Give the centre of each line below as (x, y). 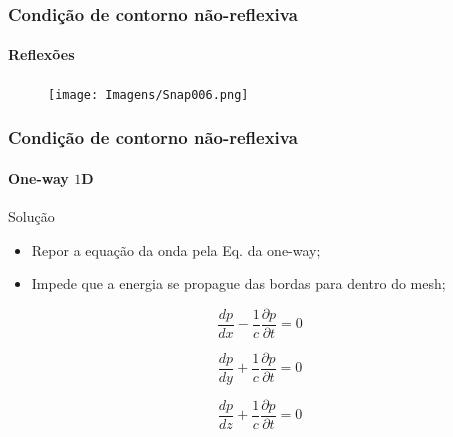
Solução (31, 215)
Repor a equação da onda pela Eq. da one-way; (176, 249)
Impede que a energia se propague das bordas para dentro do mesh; (238, 283)
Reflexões (41, 54)
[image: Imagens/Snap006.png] (148, 94)
